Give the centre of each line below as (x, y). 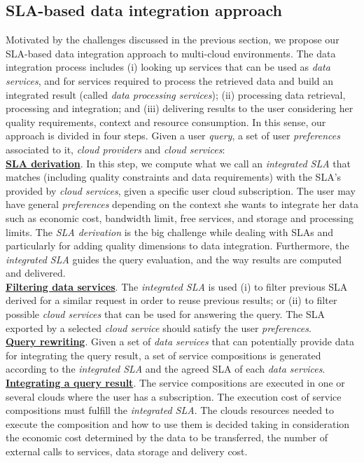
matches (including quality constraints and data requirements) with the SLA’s (174, 177)
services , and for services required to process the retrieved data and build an (170, 80)
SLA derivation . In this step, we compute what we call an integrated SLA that (178, 163)
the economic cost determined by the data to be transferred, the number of (167, 437)
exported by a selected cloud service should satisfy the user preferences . (159, 327)
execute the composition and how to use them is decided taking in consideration (178, 423)
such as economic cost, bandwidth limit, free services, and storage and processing (180, 217)
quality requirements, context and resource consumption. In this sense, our (166, 122)
